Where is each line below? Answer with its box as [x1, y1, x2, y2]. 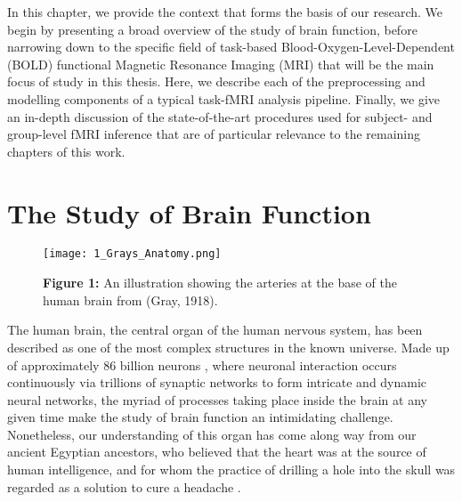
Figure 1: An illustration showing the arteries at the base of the [43, 273, 397, 292]
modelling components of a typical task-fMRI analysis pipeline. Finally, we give [7, 89, 441, 108]
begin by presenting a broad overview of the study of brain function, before [7, 20, 417, 38]
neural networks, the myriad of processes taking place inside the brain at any [7, 390, 427, 409]
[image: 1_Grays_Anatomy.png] [43, 247, 222, 261]
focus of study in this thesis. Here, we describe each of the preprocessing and [7, 72, 426, 91]
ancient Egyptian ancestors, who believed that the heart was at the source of [7, 442, 426, 461]
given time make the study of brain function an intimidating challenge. [7, 408, 393, 426]
